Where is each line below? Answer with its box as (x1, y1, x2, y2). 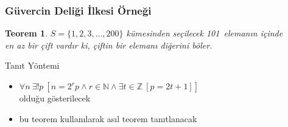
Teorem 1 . (5, 27, 48, 39)
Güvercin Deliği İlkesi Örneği (5, 2, 152, 18)
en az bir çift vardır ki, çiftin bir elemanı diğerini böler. (5, 38, 212, 51)
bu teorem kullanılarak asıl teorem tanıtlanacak (19, 112, 197, 125)
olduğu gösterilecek (19, 92, 91, 104)
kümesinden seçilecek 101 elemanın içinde (126, 27, 283, 39)
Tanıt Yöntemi (5, 59, 60, 72)
